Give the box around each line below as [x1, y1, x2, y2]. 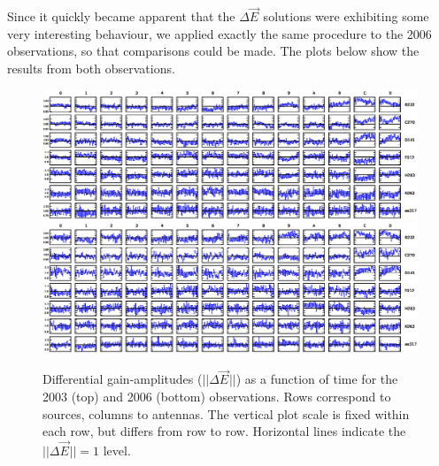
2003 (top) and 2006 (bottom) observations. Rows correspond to [42, 386, 391, 405]
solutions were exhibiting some [263, 7, 429, 26]
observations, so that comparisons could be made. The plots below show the [7, 42, 420, 60]
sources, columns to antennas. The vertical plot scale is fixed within [42, 404, 410, 423]
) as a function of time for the [235, 370, 398, 388]
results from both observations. [7, 59, 175, 77]
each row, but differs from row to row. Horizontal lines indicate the [42, 422, 406, 440]
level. [103, 440, 131, 459]
